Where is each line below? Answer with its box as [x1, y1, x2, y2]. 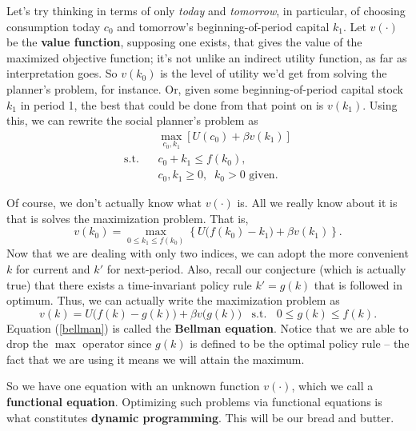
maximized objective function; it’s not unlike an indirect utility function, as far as [6, 49, 407, 66]
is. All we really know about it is [237, 194, 398, 210]
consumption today [6, 18, 101, 34]
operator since [82, 335, 152, 352]
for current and [15, 260, 90, 277]
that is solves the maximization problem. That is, [6, 210, 249, 226]
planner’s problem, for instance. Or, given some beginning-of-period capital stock [6, 80, 403, 97]
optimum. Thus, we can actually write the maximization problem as [6, 292, 340, 309]
